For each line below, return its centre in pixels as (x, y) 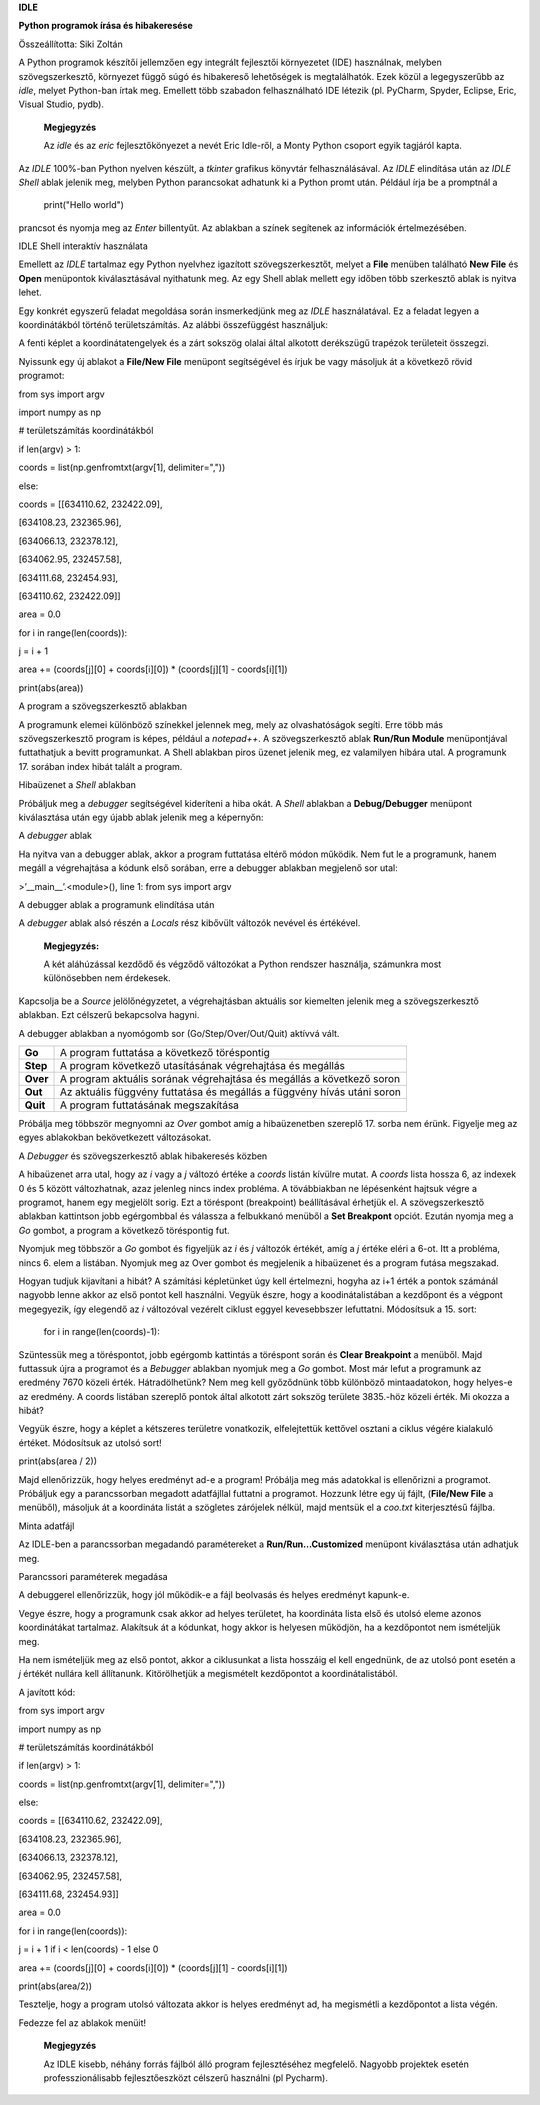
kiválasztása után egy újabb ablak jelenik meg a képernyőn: (141, 817)
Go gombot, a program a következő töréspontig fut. (124, 1230)
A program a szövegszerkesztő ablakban (102, 706)
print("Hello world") (84, 205)
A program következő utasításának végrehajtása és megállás (202, 1066)
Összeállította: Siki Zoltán (71, 44)
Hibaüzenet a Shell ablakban (77, 785)
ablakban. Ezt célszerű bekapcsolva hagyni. (109, 1015)
